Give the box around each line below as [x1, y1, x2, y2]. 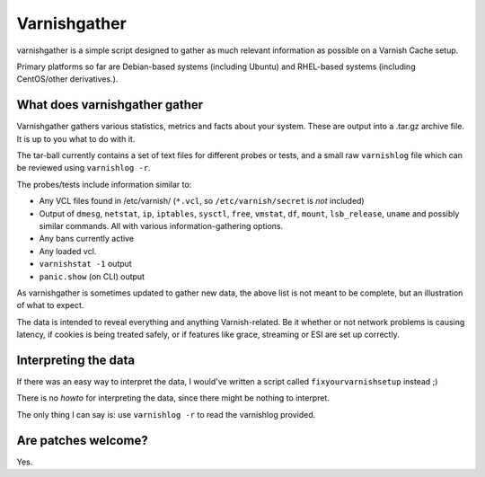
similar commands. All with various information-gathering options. [39, 220, 283, 231]
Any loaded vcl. [39, 245, 97, 256]
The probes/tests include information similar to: [16, 179, 192, 190]
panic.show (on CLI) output [39, 270, 145, 282]
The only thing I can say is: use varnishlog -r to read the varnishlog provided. [16, 409, 316, 420]
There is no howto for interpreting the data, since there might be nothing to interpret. [16, 393, 330, 403]
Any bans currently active [39, 234, 135, 244]
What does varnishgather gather [16, 97, 204, 112]
